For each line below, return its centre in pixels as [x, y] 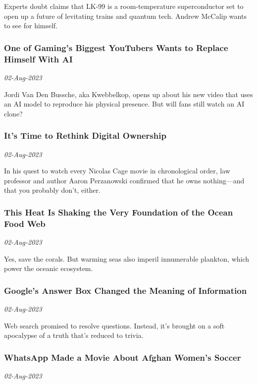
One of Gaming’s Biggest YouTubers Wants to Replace [116, 47]
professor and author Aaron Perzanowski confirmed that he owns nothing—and [124, 180]
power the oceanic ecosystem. [49, 268]
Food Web [25, 223]
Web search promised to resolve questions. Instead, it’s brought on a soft [114, 325]
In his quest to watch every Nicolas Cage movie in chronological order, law [117, 171]
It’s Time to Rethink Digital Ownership [85, 136]
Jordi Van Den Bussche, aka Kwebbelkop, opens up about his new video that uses [128, 94]
